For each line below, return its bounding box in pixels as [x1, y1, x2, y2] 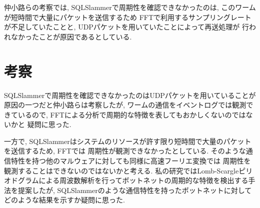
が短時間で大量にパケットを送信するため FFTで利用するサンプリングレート [4, 11, 251, 22]
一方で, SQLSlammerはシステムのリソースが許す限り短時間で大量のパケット [4, 135, 251, 146]
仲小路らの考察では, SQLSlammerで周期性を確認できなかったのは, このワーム [4, 2, 256, 12]
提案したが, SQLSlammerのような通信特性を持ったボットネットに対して [17, 184, 252, 195]
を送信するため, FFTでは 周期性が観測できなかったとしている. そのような [4, 145, 246, 156]
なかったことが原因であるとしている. [10, 31, 132, 41]
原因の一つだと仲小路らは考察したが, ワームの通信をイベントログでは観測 [4, 99, 246, 110]
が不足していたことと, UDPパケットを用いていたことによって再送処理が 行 [4, 21, 249, 32]
